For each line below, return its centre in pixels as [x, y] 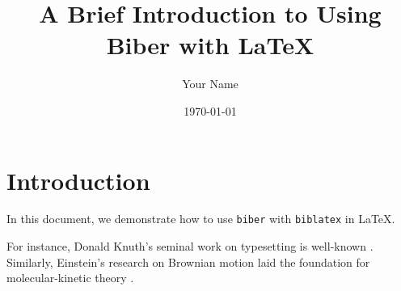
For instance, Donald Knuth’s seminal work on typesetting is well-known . [190, 246]
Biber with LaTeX [210, 45]
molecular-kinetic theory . [70, 278]
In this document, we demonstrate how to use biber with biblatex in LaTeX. [201, 219]
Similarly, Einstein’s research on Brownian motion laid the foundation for [188, 261]
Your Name [210, 84]
